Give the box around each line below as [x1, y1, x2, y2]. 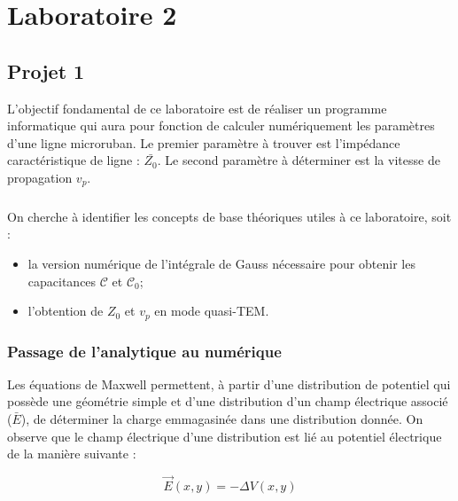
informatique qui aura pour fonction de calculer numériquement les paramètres [7, 116, 435, 135]
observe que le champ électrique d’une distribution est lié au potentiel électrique [7, 427, 442, 445]
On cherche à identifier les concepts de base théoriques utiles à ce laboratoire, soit [7, 207, 452, 225]
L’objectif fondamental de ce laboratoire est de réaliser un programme [7, 98, 387, 117]
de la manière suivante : [7, 444, 136, 463]
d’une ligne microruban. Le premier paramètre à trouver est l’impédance [7, 133, 400, 152]
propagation [7, 168, 73, 186]
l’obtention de [27, 301, 104, 320]
